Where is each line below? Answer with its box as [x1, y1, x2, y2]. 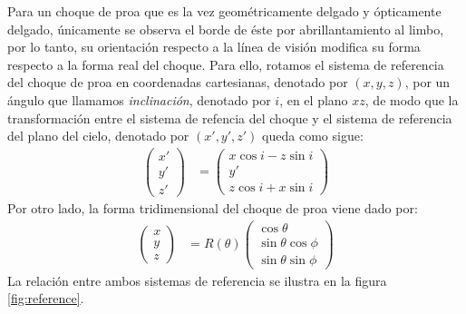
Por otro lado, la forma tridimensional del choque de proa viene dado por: [7, 198, 418, 217]
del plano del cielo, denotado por [7, 126, 189, 145]
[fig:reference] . [7, 289, 84, 308]
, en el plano [279, 90, 348, 109]
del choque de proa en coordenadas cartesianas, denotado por [7, 73, 348, 92]
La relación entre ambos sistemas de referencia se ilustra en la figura [7, 270, 387, 289]
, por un [404, 73, 451, 92]
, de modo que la [364, 90, 459, 109]
